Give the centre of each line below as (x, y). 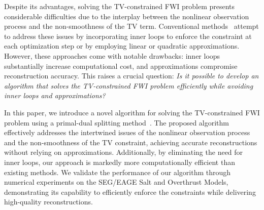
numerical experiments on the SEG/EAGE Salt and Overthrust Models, (116, 182)
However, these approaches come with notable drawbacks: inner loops (112, 55)
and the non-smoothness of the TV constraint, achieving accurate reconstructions (131, 142)
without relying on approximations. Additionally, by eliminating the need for (124, 152)
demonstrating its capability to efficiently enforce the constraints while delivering (130, 192)
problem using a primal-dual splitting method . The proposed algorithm (117, 122)
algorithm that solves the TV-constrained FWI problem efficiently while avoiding (129, 85)
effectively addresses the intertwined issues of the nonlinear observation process (127, 132)
